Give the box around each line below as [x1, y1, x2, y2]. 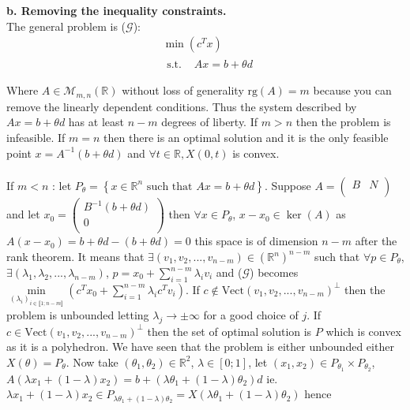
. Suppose [264, 177, 311, 193]
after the [355, 233, 397, 249]
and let [6, 206, 40, 222]
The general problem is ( [6, 17, 126, 34]
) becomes [250, 264, 299, 281]
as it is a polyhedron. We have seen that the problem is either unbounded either [6, 338, 394, 355]
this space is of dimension [194, 233, 318, 249]
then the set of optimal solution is [147, 322, 312, 339]
